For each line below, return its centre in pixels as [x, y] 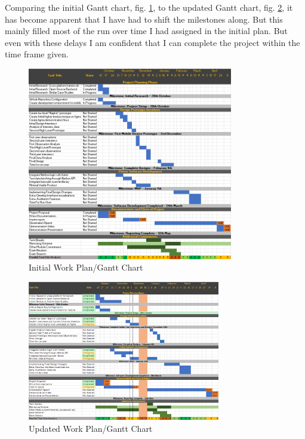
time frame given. [37, 54]
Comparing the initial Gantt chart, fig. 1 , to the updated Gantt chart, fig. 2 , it [149, 7]
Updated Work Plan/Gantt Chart [91, 428]
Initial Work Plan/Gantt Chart [86, 267]
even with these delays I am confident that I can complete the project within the [152, 42]
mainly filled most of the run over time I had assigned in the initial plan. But [146, 31]
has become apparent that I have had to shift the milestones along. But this [144, 19]
